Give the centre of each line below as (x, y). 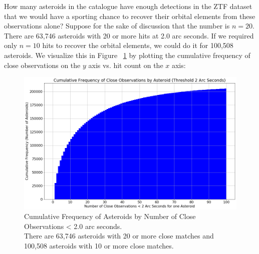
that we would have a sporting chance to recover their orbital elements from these (130, 16)
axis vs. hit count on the (126, 65)
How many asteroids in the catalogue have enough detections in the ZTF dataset (128, 6)
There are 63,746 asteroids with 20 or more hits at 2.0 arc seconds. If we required (129, 35)
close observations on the (42, 65)
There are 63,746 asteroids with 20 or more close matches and (119, 236)
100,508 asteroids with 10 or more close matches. (99, 245)
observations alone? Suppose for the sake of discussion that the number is (117, 26)
